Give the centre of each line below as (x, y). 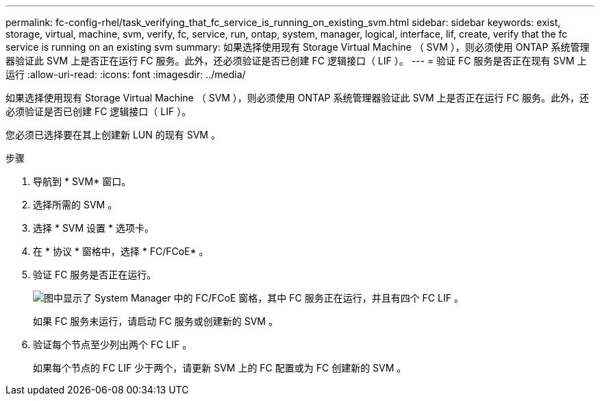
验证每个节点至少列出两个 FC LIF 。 (113, 344)
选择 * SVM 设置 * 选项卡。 (94, 228)
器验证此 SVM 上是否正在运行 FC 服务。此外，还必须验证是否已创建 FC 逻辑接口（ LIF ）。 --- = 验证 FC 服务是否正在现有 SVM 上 (296, 61)
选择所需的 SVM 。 (75, 205)
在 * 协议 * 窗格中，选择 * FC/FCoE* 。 (121, 251)
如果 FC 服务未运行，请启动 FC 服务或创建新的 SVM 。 (155, 321)
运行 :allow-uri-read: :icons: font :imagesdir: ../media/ (126, 74)
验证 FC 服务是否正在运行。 (95, 275)
